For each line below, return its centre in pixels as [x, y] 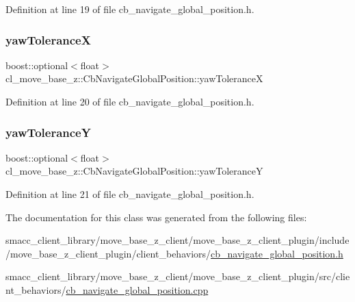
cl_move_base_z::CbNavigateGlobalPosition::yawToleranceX [134, 78]
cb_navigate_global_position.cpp [137, 289]
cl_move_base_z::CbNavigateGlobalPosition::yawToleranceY [134, 171]
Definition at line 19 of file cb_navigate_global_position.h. [130, 9]
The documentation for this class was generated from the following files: [156, 217]
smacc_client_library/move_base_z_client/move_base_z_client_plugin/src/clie [178, 276]
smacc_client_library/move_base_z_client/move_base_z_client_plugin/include [177, 240]
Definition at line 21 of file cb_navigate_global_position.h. [130, 194]
